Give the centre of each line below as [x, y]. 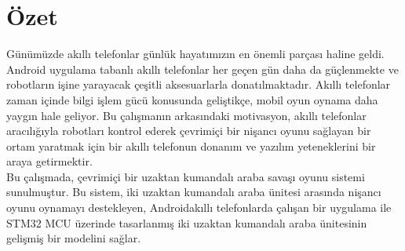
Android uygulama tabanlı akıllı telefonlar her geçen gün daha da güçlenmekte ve [202, 69]
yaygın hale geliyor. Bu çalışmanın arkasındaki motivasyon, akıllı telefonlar [186, 115]
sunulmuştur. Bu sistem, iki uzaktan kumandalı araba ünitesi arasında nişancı [194, 192]
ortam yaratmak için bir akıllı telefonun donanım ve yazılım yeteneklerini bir [191, 146]
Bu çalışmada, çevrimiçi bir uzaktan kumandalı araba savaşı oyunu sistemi [186, 176]
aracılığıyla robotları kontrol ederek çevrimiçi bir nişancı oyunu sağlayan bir [189, 131]
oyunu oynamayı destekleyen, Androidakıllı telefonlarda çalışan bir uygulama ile [199, 207]
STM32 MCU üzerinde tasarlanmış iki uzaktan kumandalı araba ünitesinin [187, 222]
